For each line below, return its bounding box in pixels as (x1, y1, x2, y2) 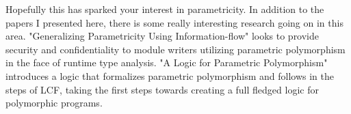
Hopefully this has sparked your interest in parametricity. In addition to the (5, 2, 324, 16)
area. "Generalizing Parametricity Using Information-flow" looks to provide (5, 29, 320, 43)
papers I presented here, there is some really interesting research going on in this (5, 15, 343, 29)
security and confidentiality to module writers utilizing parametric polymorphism (5, 42, 346, 56)
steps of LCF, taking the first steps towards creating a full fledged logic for (5, 82, 319, 96)
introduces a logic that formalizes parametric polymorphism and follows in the (5, 68, 335, 83)
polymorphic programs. (5, 96, 103, 110)
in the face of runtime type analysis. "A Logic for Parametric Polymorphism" (5, 55, 328, 70)
